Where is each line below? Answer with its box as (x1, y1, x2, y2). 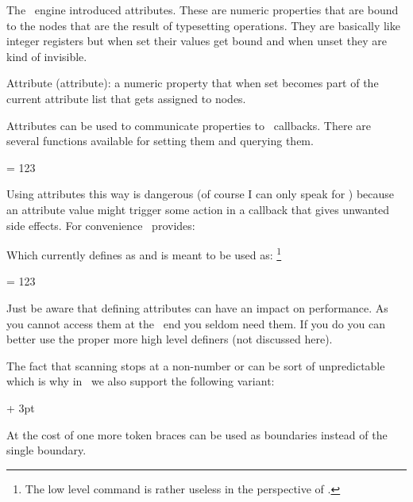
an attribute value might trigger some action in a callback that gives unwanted (6, 201, 390, 217)
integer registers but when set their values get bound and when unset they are (6, 33, 387, 49)
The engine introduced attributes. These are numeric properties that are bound (6, 2, 399, 17)
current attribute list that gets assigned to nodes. (6, 90, 246, 106)
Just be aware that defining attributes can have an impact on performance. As (6, 299, 388, 316)
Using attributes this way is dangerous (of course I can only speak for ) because (6, 186, 395, 202)
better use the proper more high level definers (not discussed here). (6, 331, 333, 347)
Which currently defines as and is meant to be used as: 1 (6, 244, 282, 262)
